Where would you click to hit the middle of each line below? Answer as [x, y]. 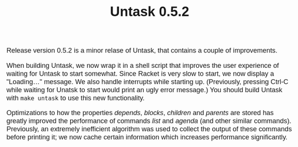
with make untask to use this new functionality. [75, 98]
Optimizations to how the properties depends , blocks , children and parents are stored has [140, 112]
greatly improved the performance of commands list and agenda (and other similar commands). [149, 121]
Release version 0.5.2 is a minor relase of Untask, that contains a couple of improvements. [142, 50]
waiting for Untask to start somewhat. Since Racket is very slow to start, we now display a [140, 73]
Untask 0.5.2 [150, 12]
